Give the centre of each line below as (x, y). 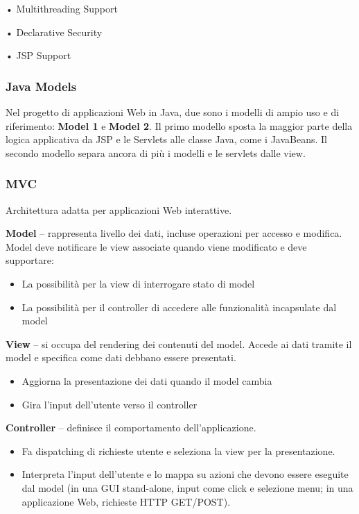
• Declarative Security (54, 32)
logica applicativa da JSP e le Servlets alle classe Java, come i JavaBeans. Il (167, 139)
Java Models (41, 86)
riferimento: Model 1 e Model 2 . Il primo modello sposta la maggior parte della (179, 125)
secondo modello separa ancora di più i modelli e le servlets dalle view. (156, 152)
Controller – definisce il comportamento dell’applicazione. (131, 428)
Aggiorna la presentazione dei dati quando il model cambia (147, 380)
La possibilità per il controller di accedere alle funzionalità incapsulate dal (179, 307)
